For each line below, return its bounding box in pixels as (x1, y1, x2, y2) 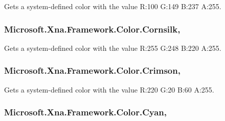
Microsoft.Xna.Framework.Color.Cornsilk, (4, 22, 181, 35)
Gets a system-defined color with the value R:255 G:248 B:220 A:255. (4, 42, 221, 53)
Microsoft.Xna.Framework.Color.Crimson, (4, 64, 181, 77)
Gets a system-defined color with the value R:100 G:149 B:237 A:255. (4, 1, 221, 11)
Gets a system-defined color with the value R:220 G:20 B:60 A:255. (4, 84, 214, 95)
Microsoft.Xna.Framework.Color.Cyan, (4, 106, 167, 118)
